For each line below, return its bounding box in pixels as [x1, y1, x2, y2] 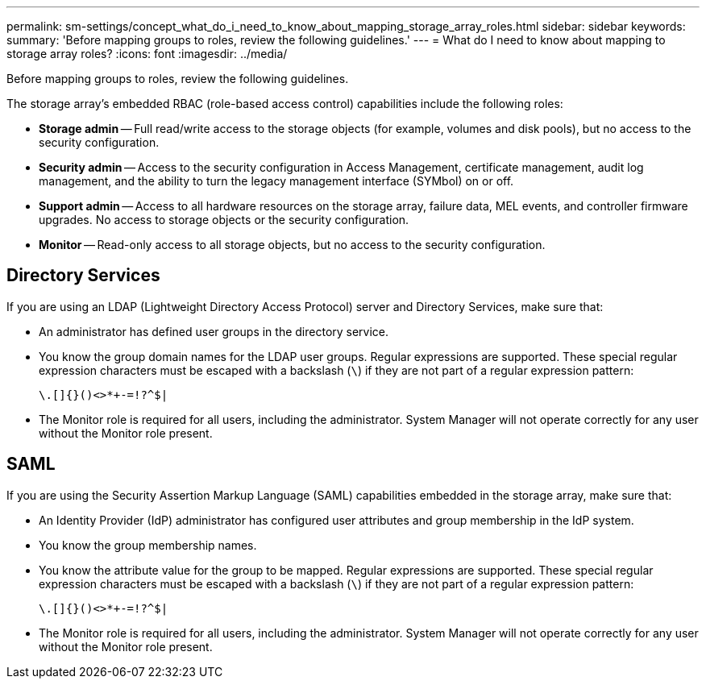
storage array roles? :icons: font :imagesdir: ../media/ [6, 47, 288, 60]
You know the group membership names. [39, 538, 257, 552]
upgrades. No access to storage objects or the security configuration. [39, 213, 409, 226]
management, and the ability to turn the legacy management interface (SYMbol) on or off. [39, 174, 514, 188]
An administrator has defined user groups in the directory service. [39, 324, 389, 338]
